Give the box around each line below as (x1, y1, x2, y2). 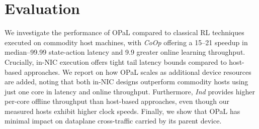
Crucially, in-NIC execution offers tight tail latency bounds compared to (5, 56, 227, 67)
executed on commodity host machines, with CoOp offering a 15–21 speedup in (5, 37, 248, 47)
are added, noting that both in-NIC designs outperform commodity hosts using (5, 76, 248, 87)
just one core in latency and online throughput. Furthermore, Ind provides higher (5, 86, 255, 96)
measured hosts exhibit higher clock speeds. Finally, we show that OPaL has (5, 105, 240, 116)
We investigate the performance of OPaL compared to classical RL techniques (5, 27, 244, 38)
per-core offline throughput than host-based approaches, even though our (5, 96, 229, 106)
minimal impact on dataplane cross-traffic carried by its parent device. (5, 115, 222, 126)
